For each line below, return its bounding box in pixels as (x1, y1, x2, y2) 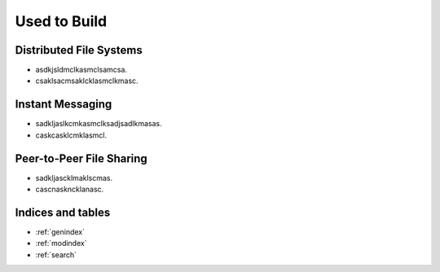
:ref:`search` (35, 249, 77, 260)
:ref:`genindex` (35, 226, 86, 236)
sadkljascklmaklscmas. (35, 173, 113, 182)
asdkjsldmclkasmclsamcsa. (35, 65, 128, 75)
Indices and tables (15, 205, 111, 219)
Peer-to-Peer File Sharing (15, 151, 148, 165)
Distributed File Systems (15, 43, 143, 57)
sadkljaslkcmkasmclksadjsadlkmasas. (35, 119, 162, 129)
